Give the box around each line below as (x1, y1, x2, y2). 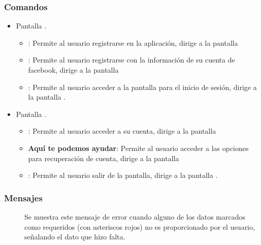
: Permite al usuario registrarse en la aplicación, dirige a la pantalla (28, 37, 238, 48)
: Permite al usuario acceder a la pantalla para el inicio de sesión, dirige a (28, 81, 257, 92)
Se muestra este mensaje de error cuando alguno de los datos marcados (24, 211, 245, 222)
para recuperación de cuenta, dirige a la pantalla (28, 152, 179, 163)
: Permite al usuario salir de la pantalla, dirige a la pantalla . (28, 170, 218, 180)
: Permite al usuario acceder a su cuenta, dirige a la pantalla (28, 126, 216, 136)
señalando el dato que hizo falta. (24, 231, 125, 242)
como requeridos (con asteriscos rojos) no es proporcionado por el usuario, (24, 221, 255, 232)
